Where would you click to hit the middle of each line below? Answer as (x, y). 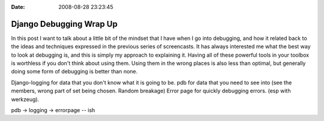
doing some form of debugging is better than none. (74, 72)
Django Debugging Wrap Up (64, 24)
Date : (18, 7)
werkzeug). (25, 99)
